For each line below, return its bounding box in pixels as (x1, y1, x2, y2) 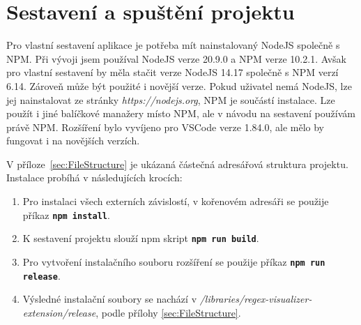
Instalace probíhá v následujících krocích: (6, 170, 183, 185)
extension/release (22, 305, 96, 319)
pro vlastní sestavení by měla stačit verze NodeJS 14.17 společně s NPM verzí (6, 65, 339, 80)
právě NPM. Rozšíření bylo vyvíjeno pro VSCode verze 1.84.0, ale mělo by (6, 119, 325, 134)
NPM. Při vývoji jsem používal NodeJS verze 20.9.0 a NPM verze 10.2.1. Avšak (6, 51, 346, 66)
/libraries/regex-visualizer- (199, 292, 312, 306)
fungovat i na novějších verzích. (6, 133, 140, 148)
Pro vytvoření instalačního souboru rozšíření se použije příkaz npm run (22, 254, 325, 269)
